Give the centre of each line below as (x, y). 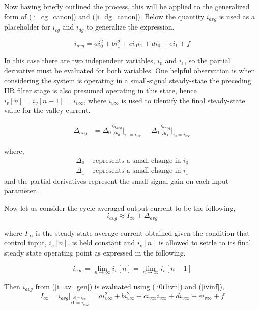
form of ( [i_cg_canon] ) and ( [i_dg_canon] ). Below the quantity (104, 16)
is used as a (237, 16)
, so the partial (207, 60)
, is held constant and (102, 243)
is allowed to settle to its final (205, 243)
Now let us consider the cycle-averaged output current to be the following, (120, 207)
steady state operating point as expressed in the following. (95, 252)
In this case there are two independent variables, (80, 60)
